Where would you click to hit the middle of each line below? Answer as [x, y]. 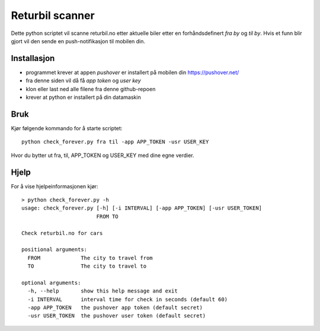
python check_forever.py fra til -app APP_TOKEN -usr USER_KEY [115, 142]
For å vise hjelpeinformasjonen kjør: [55, 186]
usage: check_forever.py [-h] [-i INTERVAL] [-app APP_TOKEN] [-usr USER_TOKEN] [142, 208]
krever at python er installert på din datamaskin [84, 97]
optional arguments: [51, 282]
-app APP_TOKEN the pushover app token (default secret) [115, 308]
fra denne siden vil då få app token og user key [84, 81]
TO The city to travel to [87, 266]
